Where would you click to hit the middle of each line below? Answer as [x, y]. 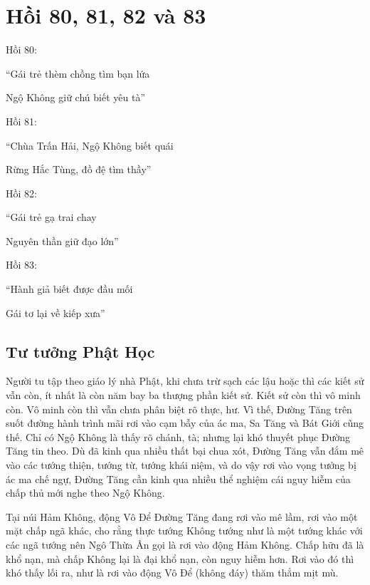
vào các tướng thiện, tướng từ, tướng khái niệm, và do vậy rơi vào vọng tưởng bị [181, 465]
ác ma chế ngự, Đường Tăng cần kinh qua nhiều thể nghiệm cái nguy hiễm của [178, 478]
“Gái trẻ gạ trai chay [51, 217]
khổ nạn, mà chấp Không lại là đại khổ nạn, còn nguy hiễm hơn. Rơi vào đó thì [180, 558]
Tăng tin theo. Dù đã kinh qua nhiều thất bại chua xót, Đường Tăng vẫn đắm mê [185, 451]
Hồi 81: [21, 121]
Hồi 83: [21, 265]
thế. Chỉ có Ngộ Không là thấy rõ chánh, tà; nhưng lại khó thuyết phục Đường [178, 436]
